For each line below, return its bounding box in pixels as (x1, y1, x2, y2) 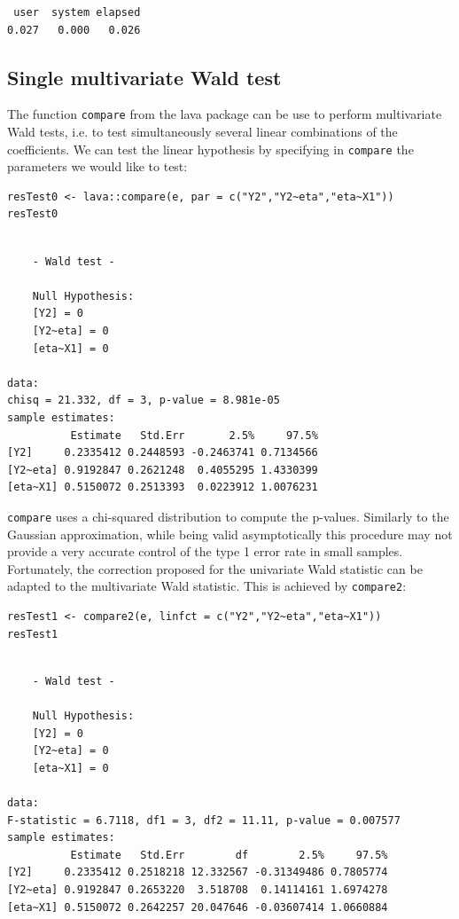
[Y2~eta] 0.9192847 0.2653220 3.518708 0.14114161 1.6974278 (7, 883, 388, 896)
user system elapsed (13, 6, 141, 19)
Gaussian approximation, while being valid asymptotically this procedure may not (7, 524, 453, 543)
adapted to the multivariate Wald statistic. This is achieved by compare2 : (7, 577, 407, 595)
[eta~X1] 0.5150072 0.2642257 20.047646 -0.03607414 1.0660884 (7, 900, 388, 914)
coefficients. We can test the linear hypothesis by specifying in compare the (7, 139, 414, 158)
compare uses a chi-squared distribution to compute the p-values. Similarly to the (7, 507, 449, 525)
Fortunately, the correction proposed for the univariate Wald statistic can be (7, 559, 423, 577)
